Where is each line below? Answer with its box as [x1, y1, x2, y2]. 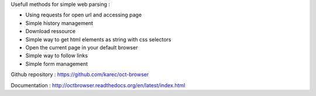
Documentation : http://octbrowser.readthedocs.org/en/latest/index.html [11, 81, 186, 88]
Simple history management [25, 19, 94, 26]
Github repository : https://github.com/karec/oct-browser [11, 71, 149, 78]
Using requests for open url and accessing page [25, 12, 142, 19]
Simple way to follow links [25, 52, 88, 59]
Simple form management [25, 60, 88, 67]
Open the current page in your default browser [25, 44, 138, 51]
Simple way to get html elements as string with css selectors [25, 35, 172, 43]
